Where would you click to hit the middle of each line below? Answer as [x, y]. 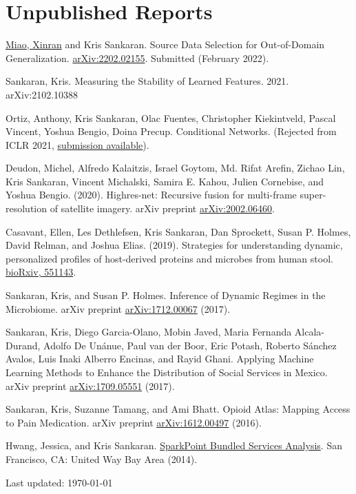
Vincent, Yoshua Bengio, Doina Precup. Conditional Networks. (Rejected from [171, 131]
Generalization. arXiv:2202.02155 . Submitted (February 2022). [137, 58]
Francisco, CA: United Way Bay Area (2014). [102, 459]
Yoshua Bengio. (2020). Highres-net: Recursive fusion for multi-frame [151, 195]
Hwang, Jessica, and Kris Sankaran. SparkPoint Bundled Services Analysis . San [174, 445]
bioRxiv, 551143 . [41, 272]
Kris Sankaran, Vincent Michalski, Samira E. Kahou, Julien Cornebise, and [165, 181]
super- [313, 195]
